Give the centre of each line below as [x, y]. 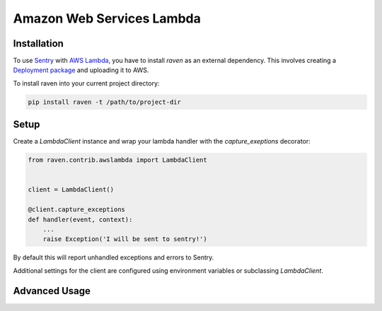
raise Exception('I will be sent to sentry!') [125, 239]
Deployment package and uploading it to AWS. [81, 70]
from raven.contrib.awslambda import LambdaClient [118, 160]
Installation [38, 43]
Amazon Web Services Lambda [107, 18]
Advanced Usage [52, 291]
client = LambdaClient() [71, 190]
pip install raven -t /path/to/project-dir [105, 102]
